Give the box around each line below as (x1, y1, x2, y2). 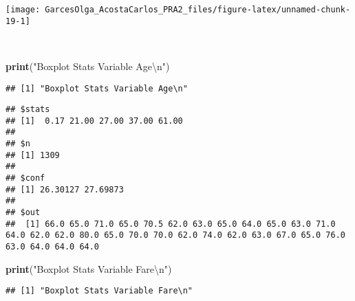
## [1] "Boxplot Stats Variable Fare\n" (6, 286, 193, 296)
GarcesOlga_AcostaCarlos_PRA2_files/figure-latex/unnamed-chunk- (45, 5, 351, 14)
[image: (6, 5, 41, 14)
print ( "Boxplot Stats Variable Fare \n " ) (6, 261, 172, 276)
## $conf (6, 173, 45, 183)
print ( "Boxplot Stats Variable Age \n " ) (6, 58, 170, 73)
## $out (6, 208, 41, 218)
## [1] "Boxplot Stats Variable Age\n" (6, 83, 188, 93)
